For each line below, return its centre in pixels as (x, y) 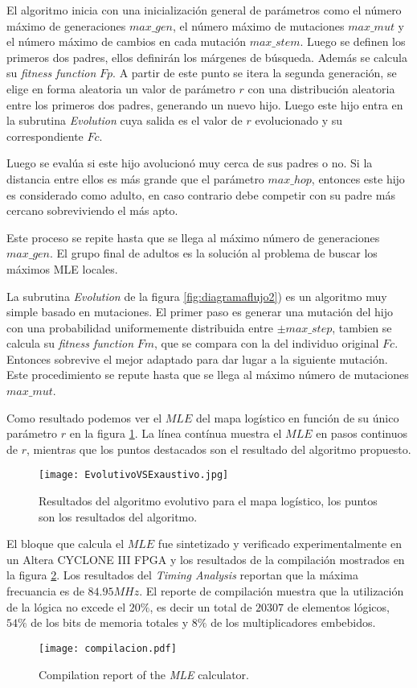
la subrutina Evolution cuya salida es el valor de (125, 120)
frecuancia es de (45, 591)
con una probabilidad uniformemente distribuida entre (140, 327)
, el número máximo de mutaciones (258, 25)
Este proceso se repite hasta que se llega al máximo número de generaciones (193, 237)
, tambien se (362, 327)
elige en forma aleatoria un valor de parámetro (121, 88)
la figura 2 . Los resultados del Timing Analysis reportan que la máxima (183, 575)
